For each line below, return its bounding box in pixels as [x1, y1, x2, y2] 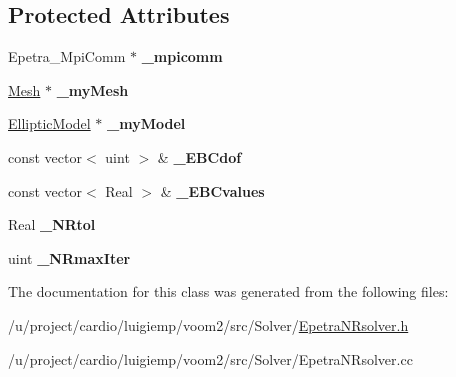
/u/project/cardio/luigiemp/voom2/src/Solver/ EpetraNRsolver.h [8, 314, 409, 335]
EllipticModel [8, 113, 91, 134]
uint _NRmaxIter [8, 247, 131, 268]
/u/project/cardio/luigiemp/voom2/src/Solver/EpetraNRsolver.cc [8, 348, 413, 369]
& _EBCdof [157, 146, 242, 167]
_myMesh [56, 79, 129, 100]
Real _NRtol [8, 214, 96, 235]
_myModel [107, 113, 186, 134]
